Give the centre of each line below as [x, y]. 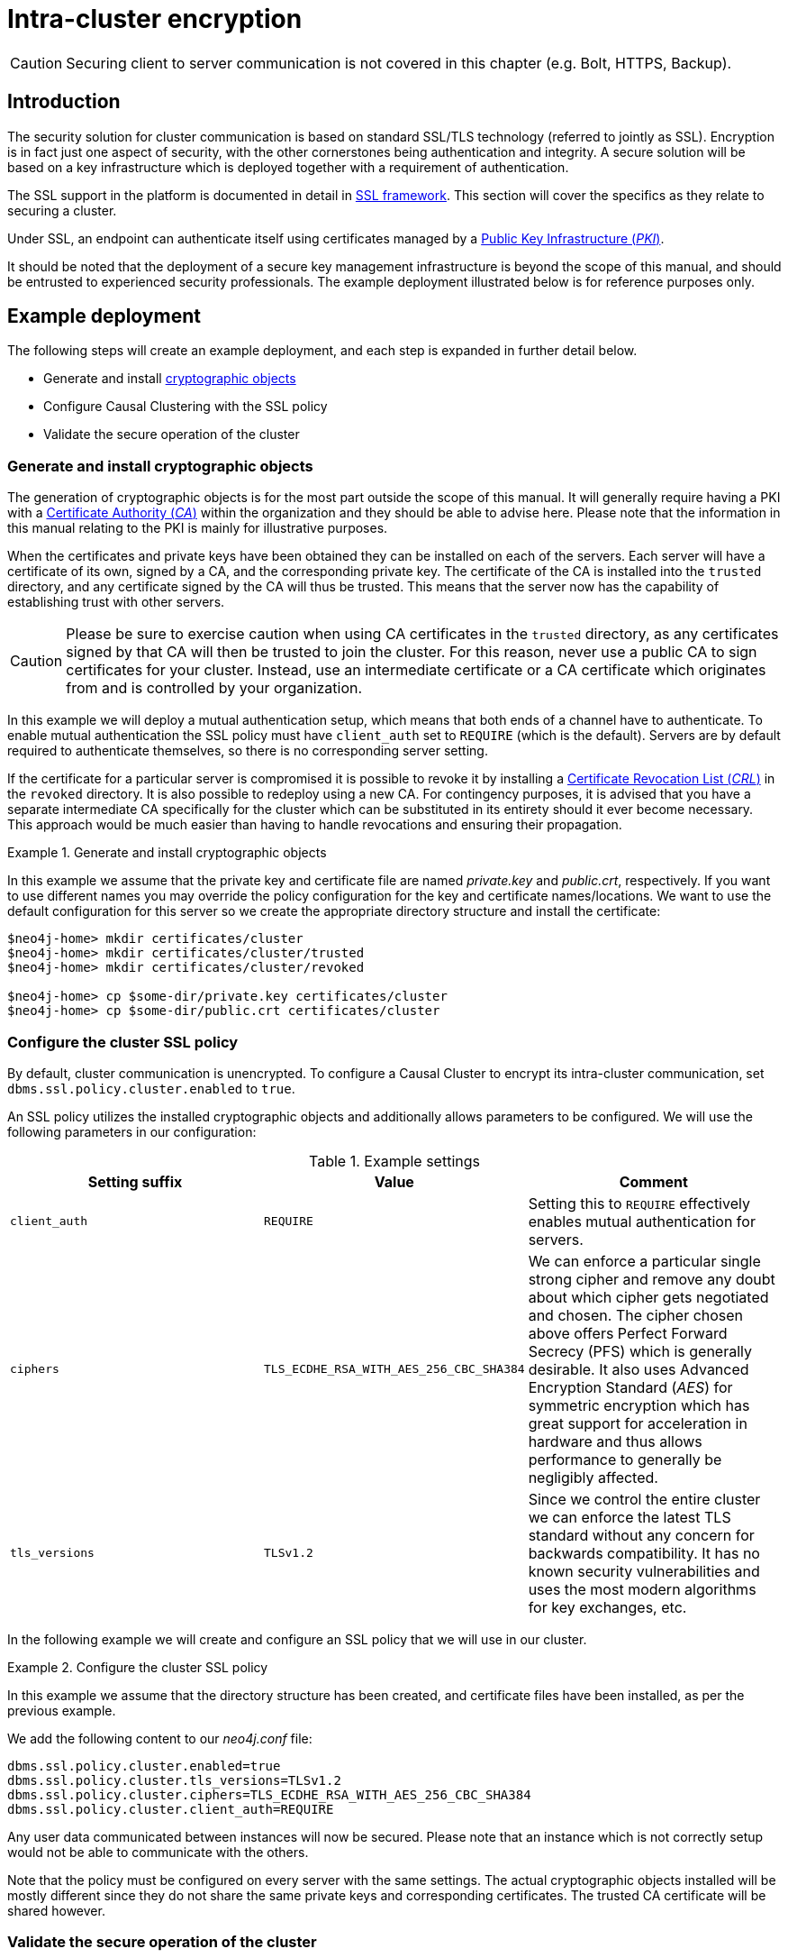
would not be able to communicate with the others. [158, 1852]
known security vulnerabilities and [644, 1571]
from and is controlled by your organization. [214, 688]
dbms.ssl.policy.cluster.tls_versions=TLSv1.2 [174, 1780]
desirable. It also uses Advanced [639, 1369]
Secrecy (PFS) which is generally [640, 1351]
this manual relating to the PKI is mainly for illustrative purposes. [198, 528]
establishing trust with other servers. [116, 602]
